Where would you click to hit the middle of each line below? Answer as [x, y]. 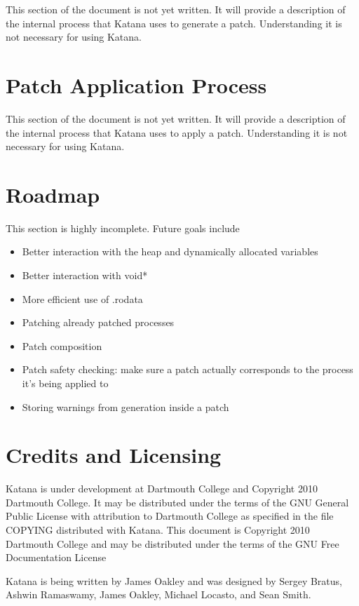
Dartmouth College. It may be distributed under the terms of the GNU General [177, 502]
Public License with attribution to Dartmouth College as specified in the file [170, 516]
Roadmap [53, 194]
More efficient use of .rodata [82, 298]
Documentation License [56, 557]
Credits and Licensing [114, 455]
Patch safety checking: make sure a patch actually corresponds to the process [188, 369]
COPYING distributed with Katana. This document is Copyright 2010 [158, 530]
